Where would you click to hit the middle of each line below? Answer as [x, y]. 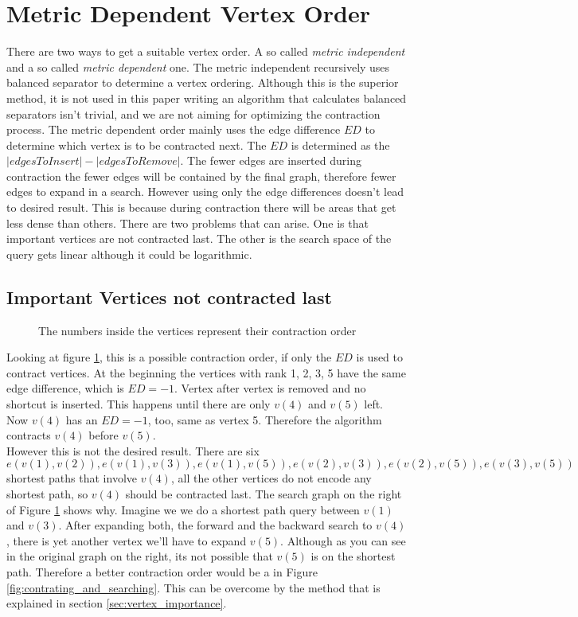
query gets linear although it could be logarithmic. [129, 254]
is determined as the [340, 144]
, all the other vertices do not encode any [271, 478]
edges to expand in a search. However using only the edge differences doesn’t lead [205, 191]
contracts [29, 435]
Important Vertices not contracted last [169, 297]
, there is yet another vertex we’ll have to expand [127, 540]
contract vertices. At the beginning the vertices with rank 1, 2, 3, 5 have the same [206, 372]
